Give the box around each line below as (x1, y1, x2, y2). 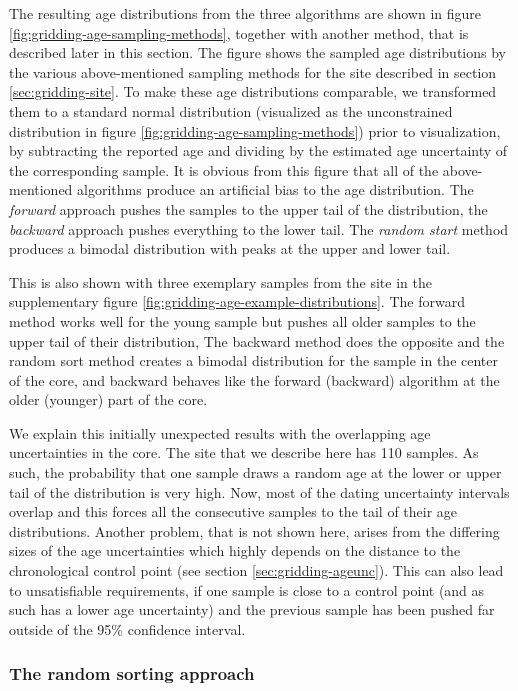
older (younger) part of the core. (9, 389, 208, 410)
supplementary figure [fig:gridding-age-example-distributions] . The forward (9, 291, 465, 312)
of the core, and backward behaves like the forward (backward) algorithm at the (9, 369, 500, 390)
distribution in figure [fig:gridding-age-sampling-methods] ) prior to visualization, (9, 120, 501, 141)
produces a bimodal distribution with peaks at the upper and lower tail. (9, 238, 451, 259)
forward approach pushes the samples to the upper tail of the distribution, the (9, 198, 488, 219)
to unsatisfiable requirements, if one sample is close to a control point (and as (9, 579, 485, 600)
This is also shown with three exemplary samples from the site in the (9, 271, 432, 292)
